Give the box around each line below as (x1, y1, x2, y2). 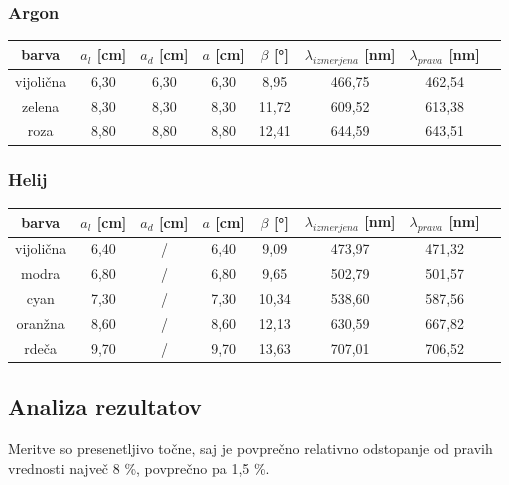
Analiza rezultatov (8, 391, 202, 422)
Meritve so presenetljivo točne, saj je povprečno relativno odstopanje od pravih (8, 437, 493, 458)
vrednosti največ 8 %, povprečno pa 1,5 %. (8, 457, 270, 478)
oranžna (16, 312, 65, 333)
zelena (22, 95, 60, 116)
